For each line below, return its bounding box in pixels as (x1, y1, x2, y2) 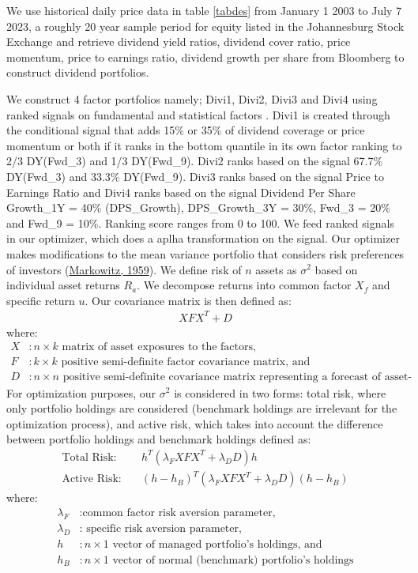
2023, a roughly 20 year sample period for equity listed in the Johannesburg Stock (6, 17, 405, 34)
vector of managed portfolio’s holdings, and (112, 538, 322, 550)
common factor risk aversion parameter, (82, 507, 276, 519)
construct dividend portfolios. (6, 64, 149, 81)
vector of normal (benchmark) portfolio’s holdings (112, 554, 354, 566)
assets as (255, 261, 297, 277)
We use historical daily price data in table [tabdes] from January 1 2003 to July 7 (6, 2, 402, 18)
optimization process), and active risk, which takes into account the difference (6, 415, 383, 432)
